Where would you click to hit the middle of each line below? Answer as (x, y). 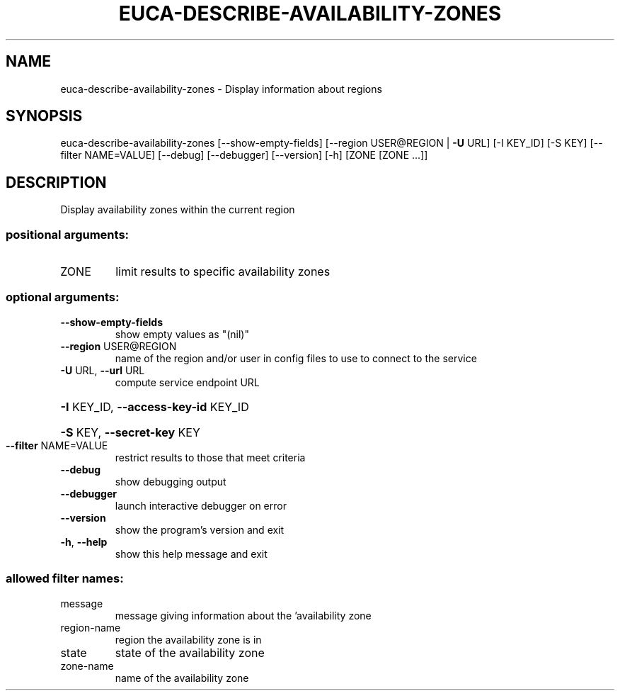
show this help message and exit (191, 554)
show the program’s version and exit (200, 529)
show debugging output (171, 481)
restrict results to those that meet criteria (210, 457)
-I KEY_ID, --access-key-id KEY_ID (155, 406)
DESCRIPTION (56, 182)
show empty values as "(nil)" (182, 334)
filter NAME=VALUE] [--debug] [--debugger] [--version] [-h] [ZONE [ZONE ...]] (244, 155)
